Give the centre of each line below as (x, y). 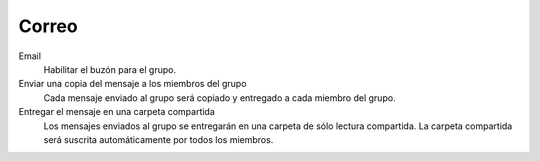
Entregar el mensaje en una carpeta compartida (116, 112)
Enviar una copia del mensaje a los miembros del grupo (132, 84)
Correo (48, 26)
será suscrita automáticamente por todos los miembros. (158, 139)
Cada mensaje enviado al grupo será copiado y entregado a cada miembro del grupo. (219, 97)
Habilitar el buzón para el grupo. (110, 69)
